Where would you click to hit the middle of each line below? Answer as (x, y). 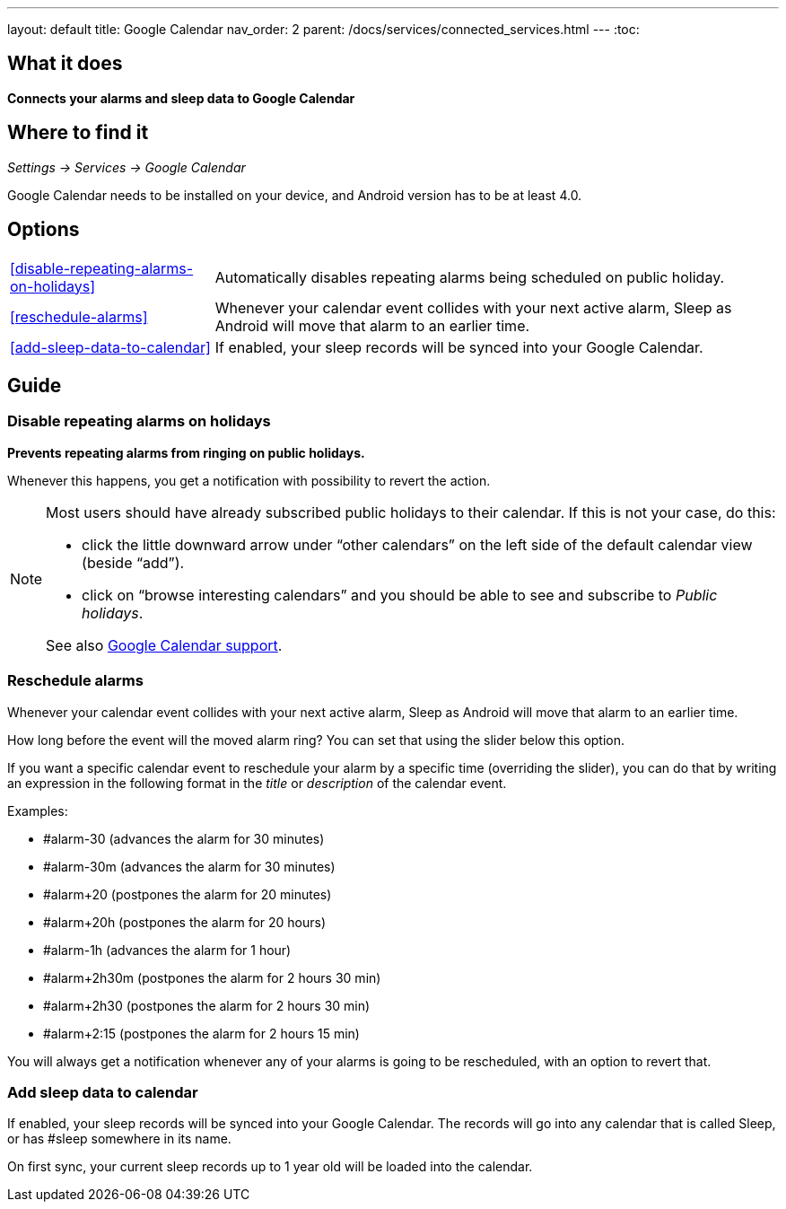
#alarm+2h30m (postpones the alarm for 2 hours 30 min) (212, 977)
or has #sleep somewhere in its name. (119, 1139)
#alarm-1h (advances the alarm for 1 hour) (167, 950)
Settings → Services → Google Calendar (127, 167)
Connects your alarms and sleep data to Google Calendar (181, 98)
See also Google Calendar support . (164, 645)
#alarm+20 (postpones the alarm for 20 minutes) (188, 894)
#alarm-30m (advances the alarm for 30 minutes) (189, 866)
